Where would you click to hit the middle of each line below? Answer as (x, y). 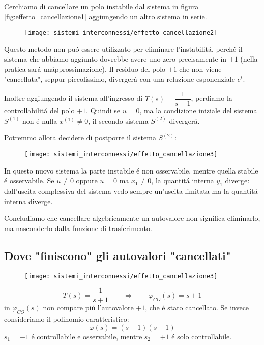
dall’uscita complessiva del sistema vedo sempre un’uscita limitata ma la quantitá (131, 191)
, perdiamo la (212, 98)
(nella (249, 59)
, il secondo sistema (118, 120)
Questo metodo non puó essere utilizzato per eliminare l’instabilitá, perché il (123, 49)
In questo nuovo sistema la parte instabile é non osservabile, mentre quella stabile (131, 170)
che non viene (200, 69)
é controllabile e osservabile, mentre (87, 336)
